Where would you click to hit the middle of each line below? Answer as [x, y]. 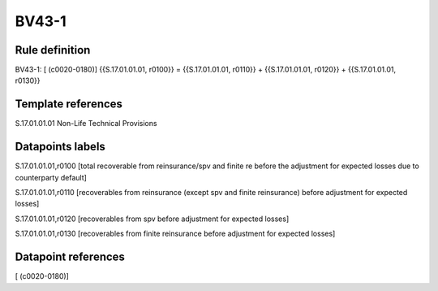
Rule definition [53, 50]
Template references [69, 104]
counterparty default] [51, 177]
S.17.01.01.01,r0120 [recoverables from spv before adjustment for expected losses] [152, 219]
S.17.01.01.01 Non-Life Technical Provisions [86, 124]
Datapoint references [70, 257]
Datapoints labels [60, 147]
